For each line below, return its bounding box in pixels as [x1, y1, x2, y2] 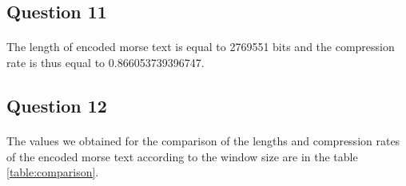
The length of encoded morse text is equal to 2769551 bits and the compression [6, 38, 395, 55]
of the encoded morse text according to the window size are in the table [6, 148, 358, 164]
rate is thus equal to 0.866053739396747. [6, 53, 205, 70]
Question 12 [6, 93, 107, 117]
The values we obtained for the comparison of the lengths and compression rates [6, 132, 400, 148]
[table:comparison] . [6, 164, 99, 180]
